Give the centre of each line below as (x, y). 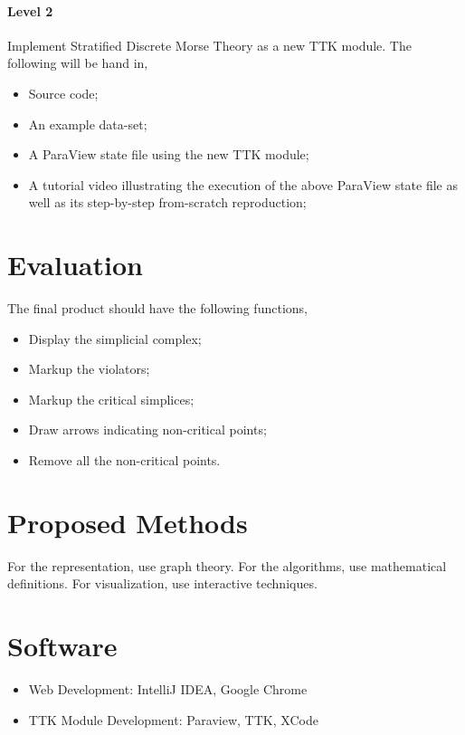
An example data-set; (88, 124)
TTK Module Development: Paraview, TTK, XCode (173, 719)
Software (62, 646)
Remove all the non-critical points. (124, 460)
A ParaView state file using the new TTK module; (169, 154)
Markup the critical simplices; (111, 399)
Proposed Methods (128, 522)
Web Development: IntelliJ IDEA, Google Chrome (168, 689)
